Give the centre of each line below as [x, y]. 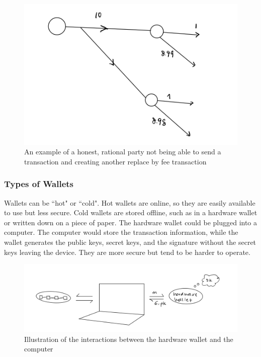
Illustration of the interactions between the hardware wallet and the [129, 339]
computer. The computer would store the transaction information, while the [121, 232]
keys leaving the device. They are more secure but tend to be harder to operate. [127, 252]
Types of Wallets [39, 184]
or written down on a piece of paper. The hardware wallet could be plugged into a [131, 222]
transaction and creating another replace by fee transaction [115, 161]
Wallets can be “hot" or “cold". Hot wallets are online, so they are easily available [130, 202]
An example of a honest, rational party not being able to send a [123, 152]
